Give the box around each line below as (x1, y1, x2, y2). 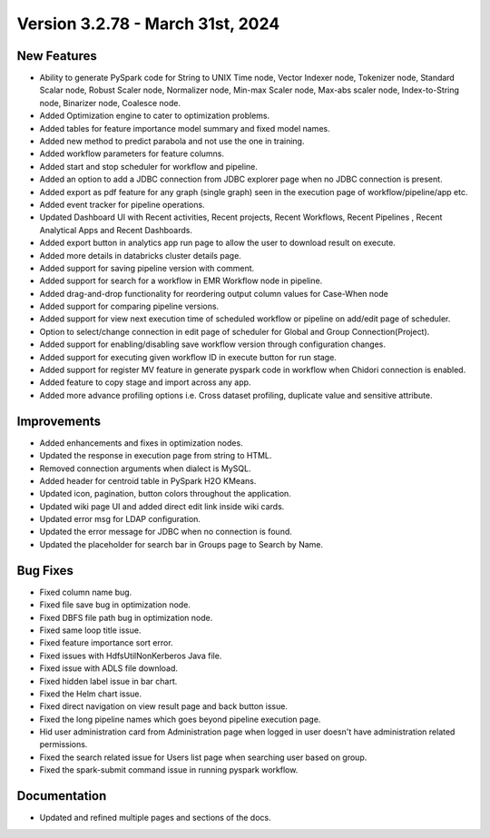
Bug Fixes (16, 563, 74, 578)
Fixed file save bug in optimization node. (39, 599, 191, 610)
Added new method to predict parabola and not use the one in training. (39, 136, 305, 147)
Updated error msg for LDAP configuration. (39, 514, 201, 525)
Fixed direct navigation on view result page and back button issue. (39, 701, 288, 712)
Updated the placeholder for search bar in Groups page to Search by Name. (39, 538, 324, 549)
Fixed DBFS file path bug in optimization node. (39, 612, 213, 623)
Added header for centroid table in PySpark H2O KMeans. (39, 475, 257, 486)
